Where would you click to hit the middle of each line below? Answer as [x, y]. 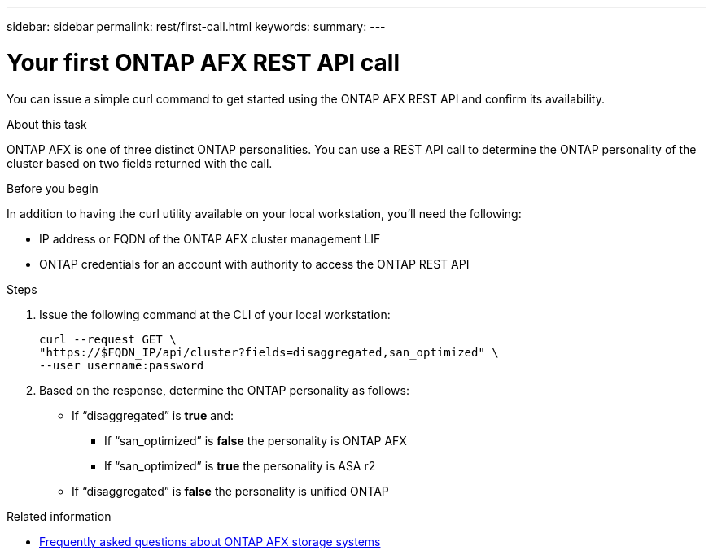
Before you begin [52, 188]
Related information [59, 516]
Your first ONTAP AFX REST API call [203, 62]
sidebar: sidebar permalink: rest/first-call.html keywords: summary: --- [196, 26]
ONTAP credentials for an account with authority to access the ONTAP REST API [254, 264]
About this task [47, 124]
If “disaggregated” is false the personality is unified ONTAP [230, 491]
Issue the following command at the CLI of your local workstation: [215, 314]
